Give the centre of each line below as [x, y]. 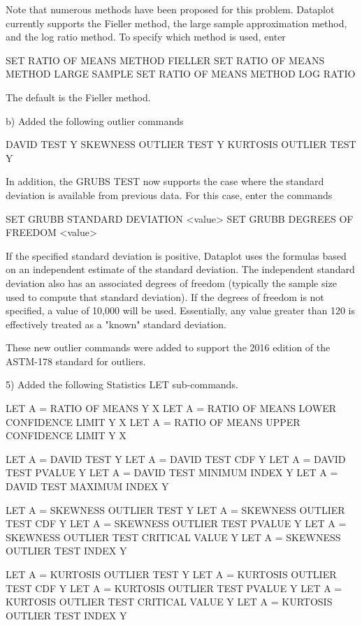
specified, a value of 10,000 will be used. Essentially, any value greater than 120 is [180, 310]
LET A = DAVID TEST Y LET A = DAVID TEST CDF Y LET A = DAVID [176, 458]
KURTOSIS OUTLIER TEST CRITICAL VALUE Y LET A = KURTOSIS [169, 602]
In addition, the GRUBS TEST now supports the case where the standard [165, 181]
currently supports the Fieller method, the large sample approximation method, [176, 23]
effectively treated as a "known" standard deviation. [116, 324]
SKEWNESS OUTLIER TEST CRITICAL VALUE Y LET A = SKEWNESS [173, 537]
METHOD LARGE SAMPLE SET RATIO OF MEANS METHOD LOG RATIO [181, 74]
